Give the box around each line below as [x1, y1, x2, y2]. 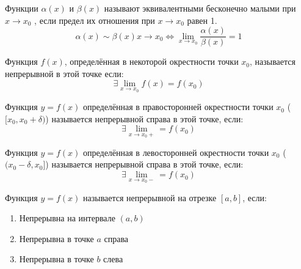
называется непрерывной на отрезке [83, 191, 217, 204]
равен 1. [187, 13, 217, 26]
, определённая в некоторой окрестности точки [64, 55, 239, 68]
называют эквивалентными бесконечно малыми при [104, 2, 296, 14]
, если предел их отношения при [34, 13, 155, 26]
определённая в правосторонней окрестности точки [83, 100, 274, 113]
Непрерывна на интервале [19, 212, 115, 224]
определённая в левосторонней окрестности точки [83, 146, 269, 158]
